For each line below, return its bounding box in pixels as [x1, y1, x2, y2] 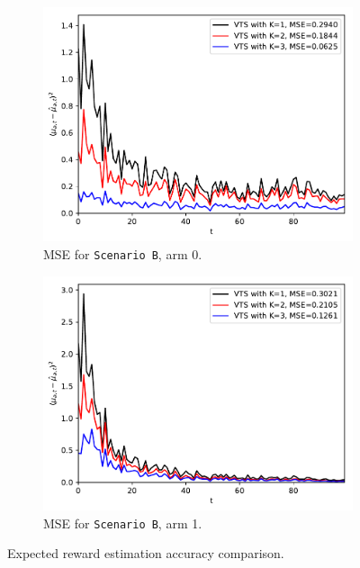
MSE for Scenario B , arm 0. [43, 245, 202, 264]
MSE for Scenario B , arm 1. [43, 513, 202, 532]
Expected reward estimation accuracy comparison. [7, 544, 284, 563]
